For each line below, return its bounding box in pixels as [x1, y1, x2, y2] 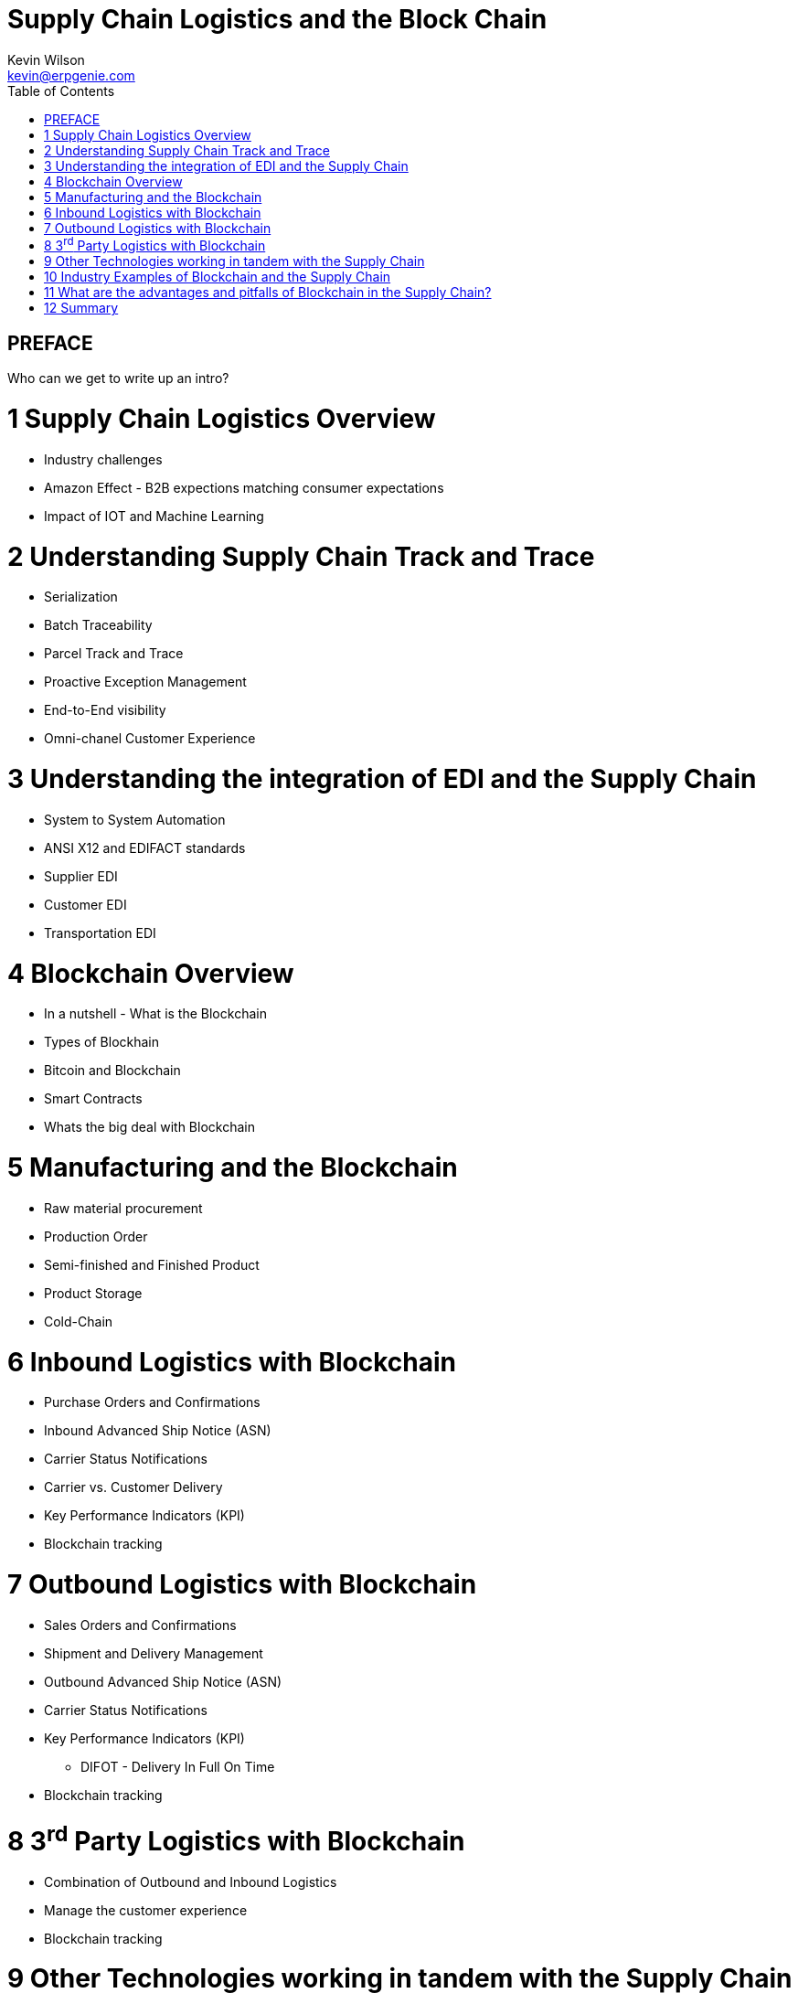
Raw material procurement [44, 1199, 203, 1216]
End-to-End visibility [44, 702, 166, 719]
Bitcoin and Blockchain [44, 1062, 181, 1079]
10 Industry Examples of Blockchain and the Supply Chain [44, 269, 391, 285]
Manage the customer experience [44, 1902, 248, 1918]
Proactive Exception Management [44, 674, 247, 690]
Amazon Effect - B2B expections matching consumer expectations [44, 479, 444, 496]
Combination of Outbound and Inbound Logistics [44, 1873, 337, 1890]
